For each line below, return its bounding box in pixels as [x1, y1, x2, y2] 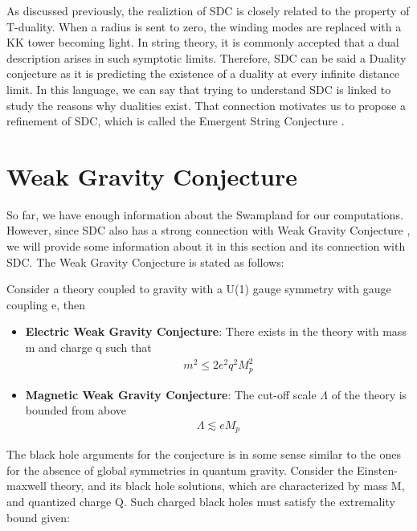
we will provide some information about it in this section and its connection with [6, 238, 406, 255]
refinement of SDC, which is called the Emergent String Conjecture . [6, 112, 345, 129]
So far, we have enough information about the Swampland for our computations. [6, 206, 403, 223]
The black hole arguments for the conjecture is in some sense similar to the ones [6, 446, 402, 463]
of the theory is [331, 386, 407, 402]
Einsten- [357, 461, 398, 478]
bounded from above [25, 402, 127, 419]
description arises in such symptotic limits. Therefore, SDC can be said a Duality [6, 49, 407, 66]
